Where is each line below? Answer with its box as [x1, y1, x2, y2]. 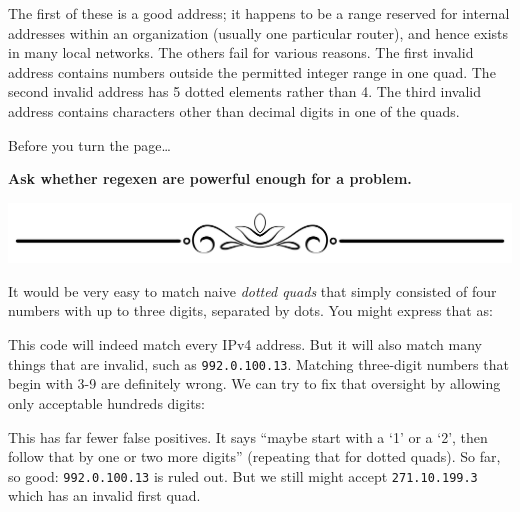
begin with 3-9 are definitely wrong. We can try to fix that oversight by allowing [8, 373, 501, 394]
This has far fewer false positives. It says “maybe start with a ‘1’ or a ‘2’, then [8, 426, 488, 447]
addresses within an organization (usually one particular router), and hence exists [8, 22, 509, 43]
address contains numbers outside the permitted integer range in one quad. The [8, 61, 496, 82]
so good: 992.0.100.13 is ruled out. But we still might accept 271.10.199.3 [8, 465, 478, 486]
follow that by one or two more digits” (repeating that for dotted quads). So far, [8, 446, 501, 467]
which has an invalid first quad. [8, 485, 201, 506]
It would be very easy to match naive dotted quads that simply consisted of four [8, 280, 497, 301]
